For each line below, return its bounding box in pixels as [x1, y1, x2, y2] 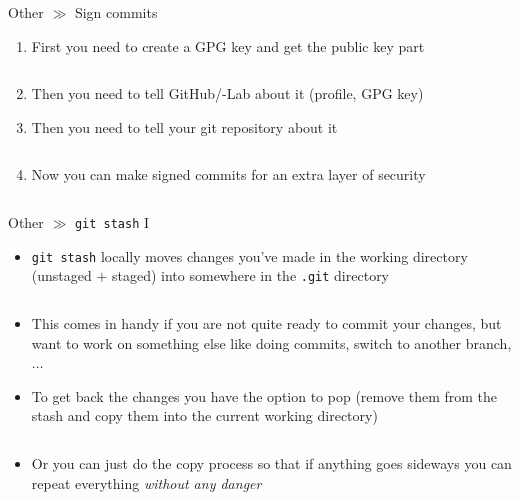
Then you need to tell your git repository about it [31, 116, 338, 137]
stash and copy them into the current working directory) [31, 405, 378, 426]
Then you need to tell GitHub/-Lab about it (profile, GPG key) [31, 83, 424, 104]
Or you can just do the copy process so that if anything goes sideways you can [31, 452, 512, 473]
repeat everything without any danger [31, 472, 262, 493]
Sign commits [74, 2, 158, 22]
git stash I [74, 211, 150, 232]
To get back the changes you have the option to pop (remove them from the [31, 385, 498, 406]
